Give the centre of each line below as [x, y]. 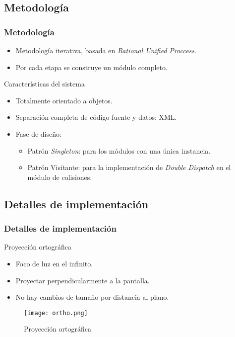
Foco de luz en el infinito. [54, 263]
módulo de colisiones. [60, 177]
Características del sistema [44, 84]
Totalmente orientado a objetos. [64, 100]
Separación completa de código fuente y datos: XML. [96, 117]
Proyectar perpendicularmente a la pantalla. [83, 280]
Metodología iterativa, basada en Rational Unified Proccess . [106, 50]
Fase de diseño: [38, 133]
